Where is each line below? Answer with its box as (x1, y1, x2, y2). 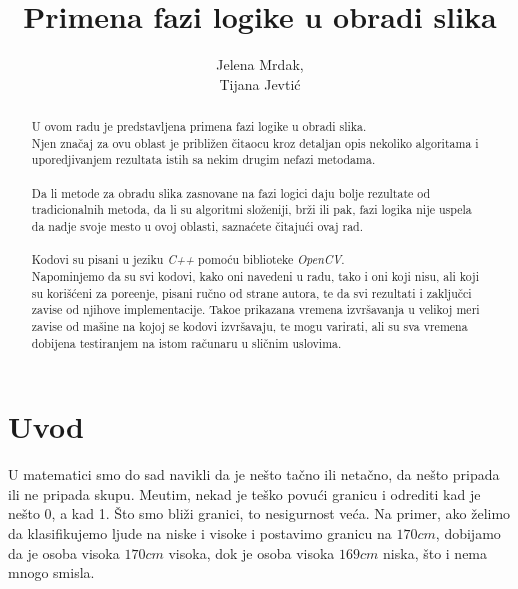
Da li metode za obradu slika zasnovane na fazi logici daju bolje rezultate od (31, 184, 431, 201)
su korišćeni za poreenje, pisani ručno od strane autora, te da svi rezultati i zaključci (31, 284, 472, 301)
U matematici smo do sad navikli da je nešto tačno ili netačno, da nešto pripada (8, 464, 500, 485)
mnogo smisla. (8, 562, 95, 583)
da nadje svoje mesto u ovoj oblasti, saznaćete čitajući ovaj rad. (31, 218, 364, 235)
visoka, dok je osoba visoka (168, 542, 335, 563)
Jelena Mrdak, (216, 54, 304, 75)
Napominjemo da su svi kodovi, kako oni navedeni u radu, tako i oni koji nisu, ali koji (31, 268, 479, 285)
